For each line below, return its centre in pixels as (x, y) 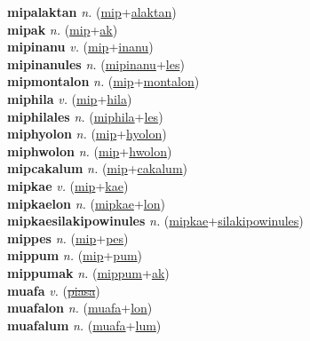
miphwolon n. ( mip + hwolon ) (90, 151)
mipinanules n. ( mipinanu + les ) (96, 63)
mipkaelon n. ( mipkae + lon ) (86, 203)
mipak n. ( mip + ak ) (63, 29)
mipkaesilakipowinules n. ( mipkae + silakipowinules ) (155, 221)
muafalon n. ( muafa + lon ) (80, 308)
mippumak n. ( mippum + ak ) (88, 272)
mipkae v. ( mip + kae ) (68, 185)
